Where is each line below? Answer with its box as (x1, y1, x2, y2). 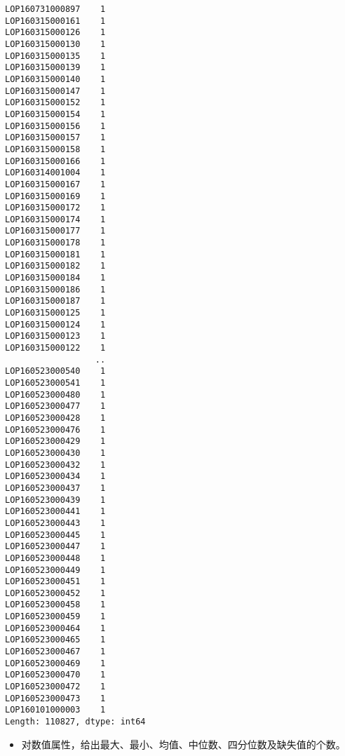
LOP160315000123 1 (5, 331, 106, 342)
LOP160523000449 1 (5, 565, 106, 575)
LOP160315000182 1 (5, 261, 106, 271)
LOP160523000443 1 (5, 518, 106, 528)
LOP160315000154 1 (5, 109, 106, 119)
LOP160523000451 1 (5, 576, 106, 587)
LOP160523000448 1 (5, 553, 106, 563)
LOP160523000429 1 (5, 436, 106, 447)
